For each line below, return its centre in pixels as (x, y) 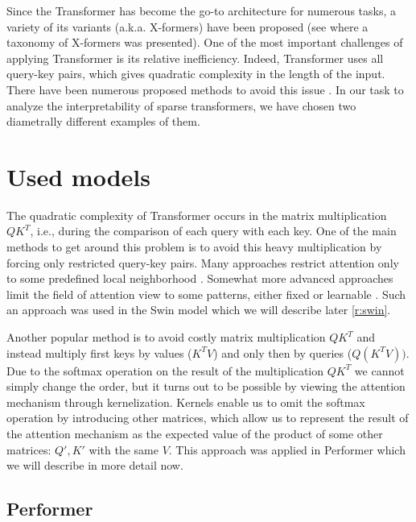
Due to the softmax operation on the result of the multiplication (165, 370)
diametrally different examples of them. (103, 121)
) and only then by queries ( (283, 352)
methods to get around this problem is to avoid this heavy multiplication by (194, 247)
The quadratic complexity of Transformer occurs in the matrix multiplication (197, 215)
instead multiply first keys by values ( (99, 352)
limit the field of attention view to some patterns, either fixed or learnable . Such (206, 294)
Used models (78, 176)
